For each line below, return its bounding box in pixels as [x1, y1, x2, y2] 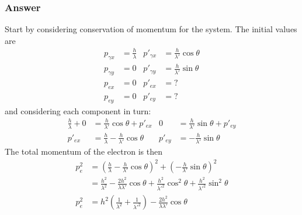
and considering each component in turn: [5, 104, 151, 117]
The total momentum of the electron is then [5, 145, 162, 158]
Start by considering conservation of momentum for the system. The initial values [5, 23, 297, 35]
